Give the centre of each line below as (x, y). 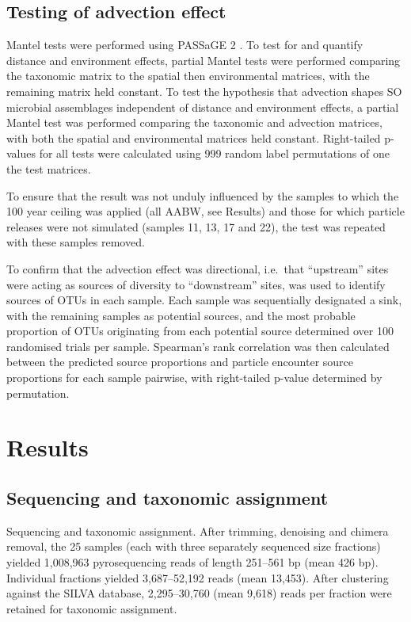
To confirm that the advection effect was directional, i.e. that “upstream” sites (198, 268)
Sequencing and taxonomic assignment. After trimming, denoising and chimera (198, 530)
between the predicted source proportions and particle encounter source (180, 362)
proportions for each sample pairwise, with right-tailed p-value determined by (194, 378)
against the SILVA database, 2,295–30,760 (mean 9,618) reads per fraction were (199, 593)
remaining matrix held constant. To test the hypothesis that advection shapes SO (204, 91)
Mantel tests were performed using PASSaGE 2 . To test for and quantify (185, 45)
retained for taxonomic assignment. (92, 608)
